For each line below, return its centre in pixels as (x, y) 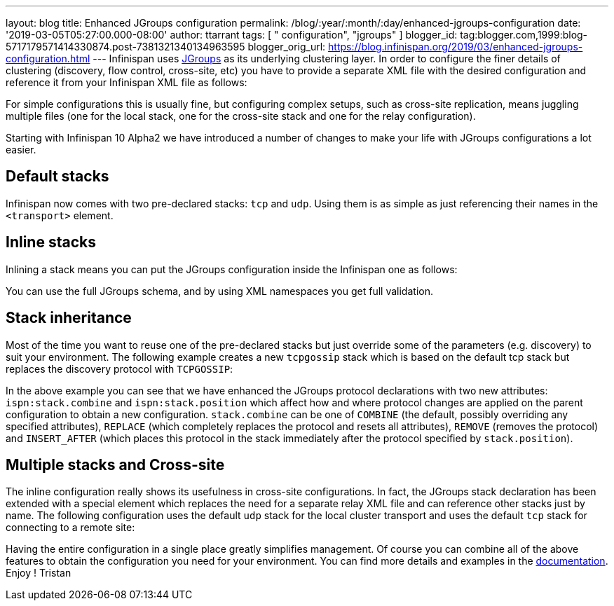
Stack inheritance (69, 318)
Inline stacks (51, 242)
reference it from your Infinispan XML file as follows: (127, 82)
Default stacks (57, 177)
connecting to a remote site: (70, 528)
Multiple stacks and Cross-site (115, 464)
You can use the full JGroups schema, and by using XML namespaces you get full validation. (219, 291)
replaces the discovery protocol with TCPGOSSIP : (120, 369)
